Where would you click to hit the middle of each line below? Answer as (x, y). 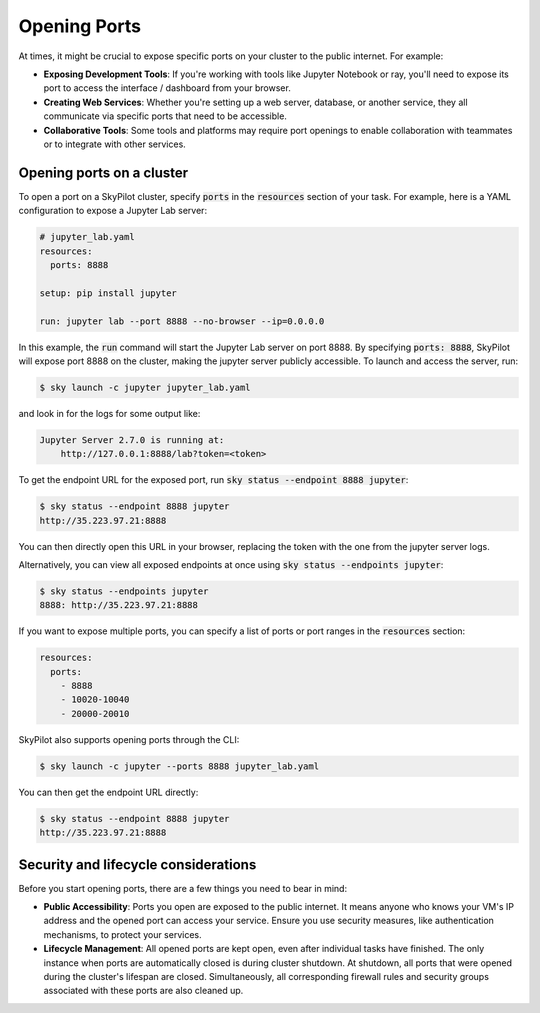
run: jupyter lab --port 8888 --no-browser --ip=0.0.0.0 (182, 321)
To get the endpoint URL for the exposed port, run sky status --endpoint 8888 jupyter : (213, 480)
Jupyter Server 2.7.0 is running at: (132, 439)
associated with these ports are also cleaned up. (143, 991)
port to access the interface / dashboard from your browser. (167, 88)
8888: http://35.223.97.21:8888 (119, 605)
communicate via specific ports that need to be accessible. (165, 116)
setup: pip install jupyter (108, 293)
